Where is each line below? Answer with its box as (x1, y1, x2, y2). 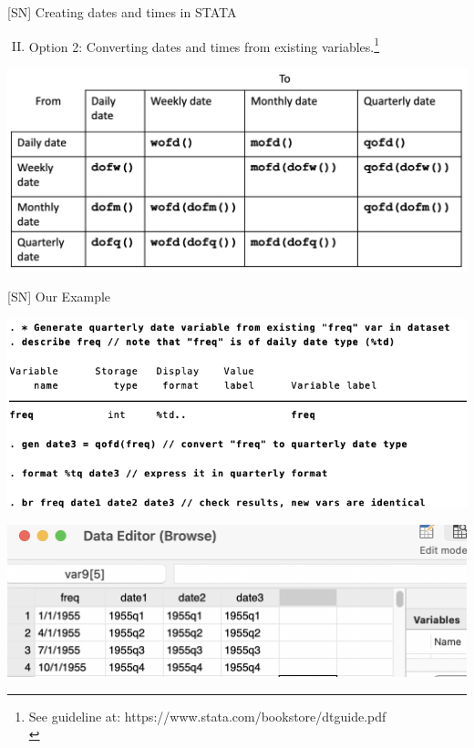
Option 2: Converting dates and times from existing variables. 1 (28, 34, 380, 56)
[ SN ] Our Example (7, 287, 111, 306)
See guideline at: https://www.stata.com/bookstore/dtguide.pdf (28, 706, 386, 725)
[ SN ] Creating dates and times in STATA (7, 3, 237, 21)
